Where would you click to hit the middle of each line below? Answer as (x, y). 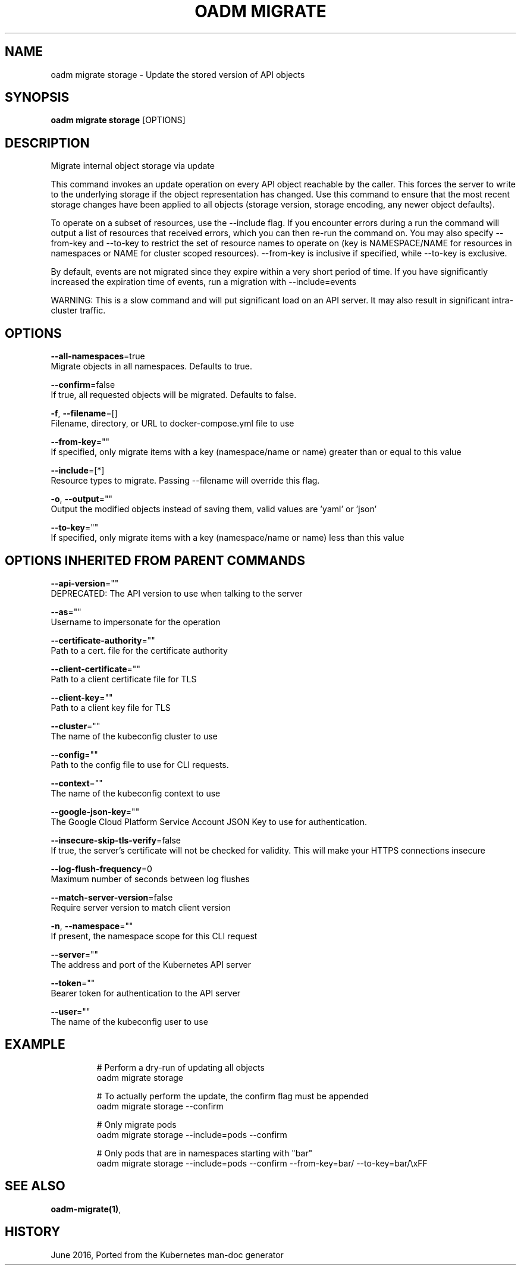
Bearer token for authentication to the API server (146, 993)
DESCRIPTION (47, 143)
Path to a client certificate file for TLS (124, 679)
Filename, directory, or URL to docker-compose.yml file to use (172, 424)
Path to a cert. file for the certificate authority (139, 650)
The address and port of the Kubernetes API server (151, 964)
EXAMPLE (35, 1045)
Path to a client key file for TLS (111, 707)
